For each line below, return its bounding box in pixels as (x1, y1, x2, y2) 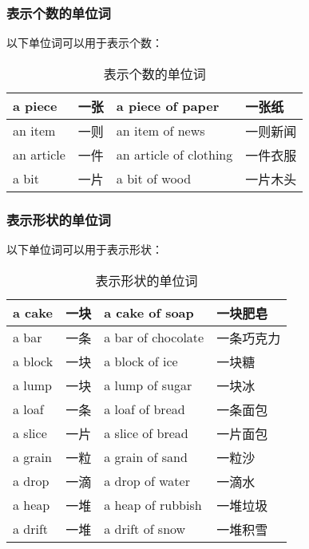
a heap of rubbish (104, 496, 202, 515)
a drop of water (104, 472, 190, 491)
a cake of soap (104, 303, 194, 322)
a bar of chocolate (104, 328, 204, 347)
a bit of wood (116, 169, 192, 188)
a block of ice (104, 352, 178, 371)
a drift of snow (104, 519, 186, 539)
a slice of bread (104, 424, 188, 443)
